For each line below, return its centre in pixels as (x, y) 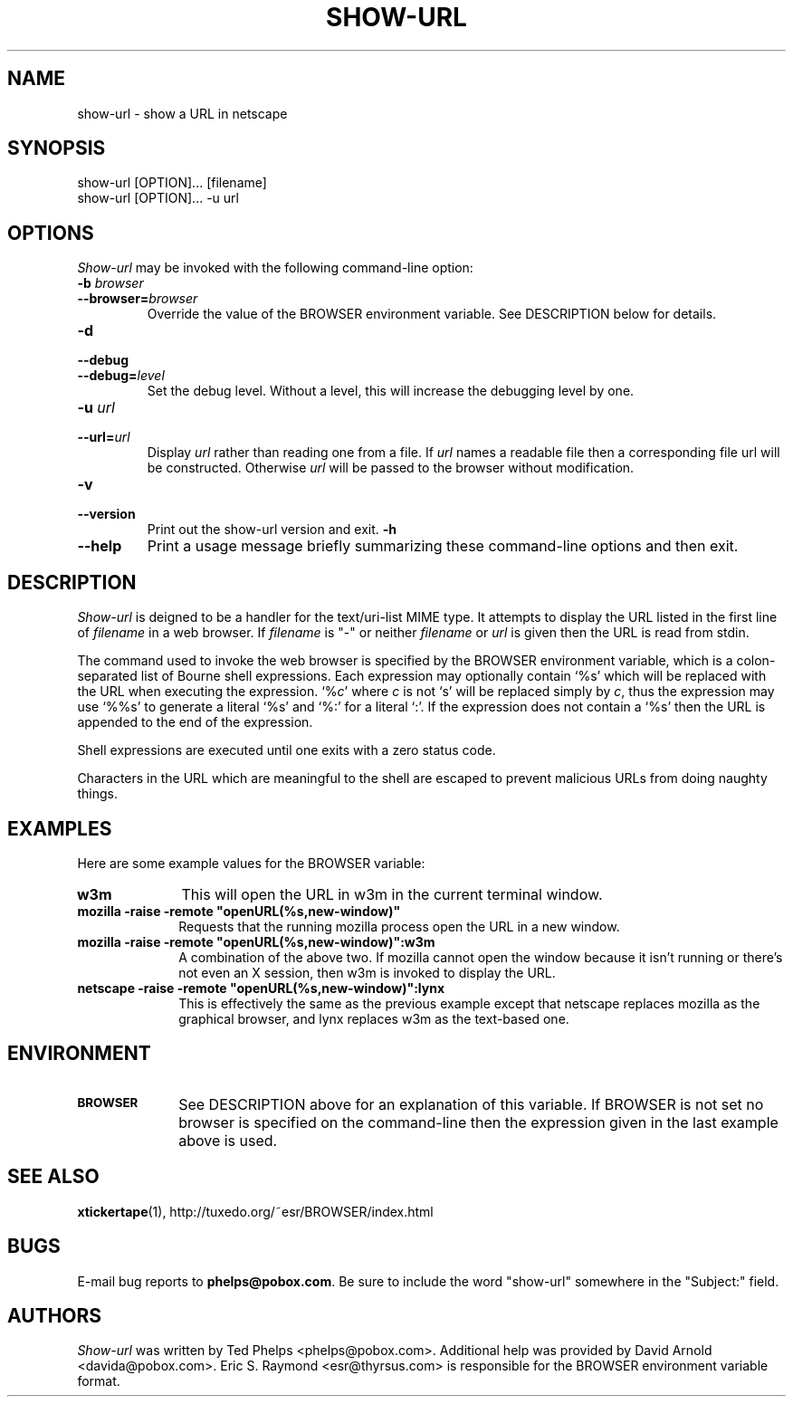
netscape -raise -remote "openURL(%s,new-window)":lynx (261, 988)
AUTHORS (55, 1315)
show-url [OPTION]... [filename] (172, 183)
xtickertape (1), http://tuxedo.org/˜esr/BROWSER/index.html (255, 1211)
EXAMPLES (60, 828)
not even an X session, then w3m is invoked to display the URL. (367, 972)
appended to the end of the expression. (195, 722)
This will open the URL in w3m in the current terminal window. (392, 894)
